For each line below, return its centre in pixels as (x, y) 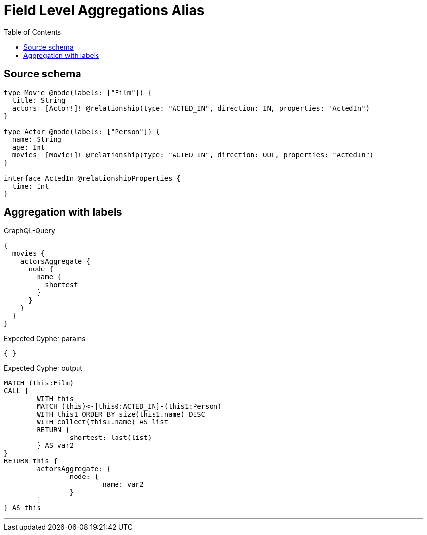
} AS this (22, 508)
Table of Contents (33, 32)
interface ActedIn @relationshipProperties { (92, 178)
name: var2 (123, 485)
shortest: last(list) (111, 438)
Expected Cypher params (45, 339)
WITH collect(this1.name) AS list (103, 422)
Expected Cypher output (43, 368)
